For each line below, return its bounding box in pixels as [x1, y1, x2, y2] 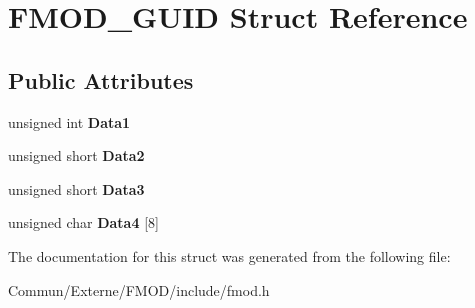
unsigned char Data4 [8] [8, 212, 159, 233]
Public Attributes [8, 64, 194, 95]
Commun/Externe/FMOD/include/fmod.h [8, 279, 270, 300]
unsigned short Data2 [8, 145, 145, 166]
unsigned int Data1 [8, 111, 131, 132]
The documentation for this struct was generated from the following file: [8, 245, 451, 266]
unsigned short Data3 [8, 178, 145, 199]
